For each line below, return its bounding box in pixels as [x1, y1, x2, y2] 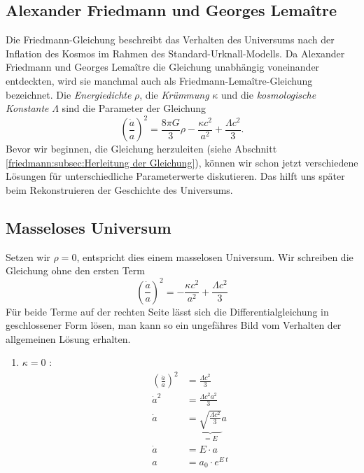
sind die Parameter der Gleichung [62, 101, 206, 115]
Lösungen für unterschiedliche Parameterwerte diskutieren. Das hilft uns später [6, 169, 345, 183]
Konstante [6, 101, 49, 115]
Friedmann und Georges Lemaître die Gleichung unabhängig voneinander [6, 59, 320, 74]
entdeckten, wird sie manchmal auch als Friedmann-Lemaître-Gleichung [6, 73, 313, 87]
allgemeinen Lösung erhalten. [6, 331, 131, 346]
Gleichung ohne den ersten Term [6, 263, 145, 278]
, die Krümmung [139, 87, 209, 101]
